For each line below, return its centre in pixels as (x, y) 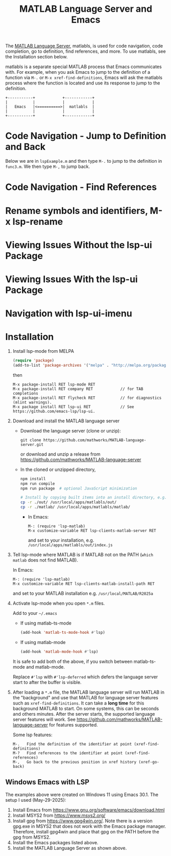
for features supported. (74, 724)
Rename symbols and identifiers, (77, 211)
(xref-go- (149, 762)
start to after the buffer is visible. (47, 682)
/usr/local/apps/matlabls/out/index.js (70, 545)
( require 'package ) (33, 360)
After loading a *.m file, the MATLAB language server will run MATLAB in (89, 692)
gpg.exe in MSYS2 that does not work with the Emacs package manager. (89, 826)
